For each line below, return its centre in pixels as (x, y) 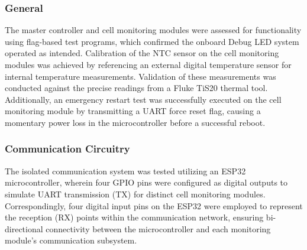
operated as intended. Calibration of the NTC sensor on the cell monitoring (142, 53)
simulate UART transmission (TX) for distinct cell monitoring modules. (135, 194)
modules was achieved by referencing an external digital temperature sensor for (148, 64)
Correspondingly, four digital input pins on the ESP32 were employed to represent (154, 205)
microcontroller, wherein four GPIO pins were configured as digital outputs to (146, 182)
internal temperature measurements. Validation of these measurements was (140, 76)
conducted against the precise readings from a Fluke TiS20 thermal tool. (136, 88)
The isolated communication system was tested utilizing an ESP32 (125, 171)
